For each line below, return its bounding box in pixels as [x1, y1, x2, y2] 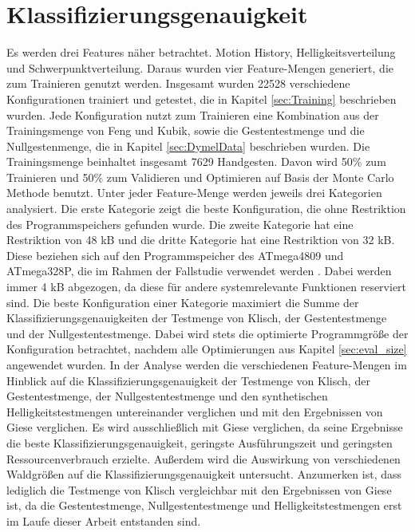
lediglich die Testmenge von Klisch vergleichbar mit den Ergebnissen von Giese [6, 481, 392, 498]
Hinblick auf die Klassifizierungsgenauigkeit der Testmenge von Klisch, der [6, 372, 370, 388]
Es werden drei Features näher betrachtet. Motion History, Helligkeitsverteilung [6, 44, 396, 61]
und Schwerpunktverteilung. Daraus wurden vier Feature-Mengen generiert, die [6, 59, 393, 76]
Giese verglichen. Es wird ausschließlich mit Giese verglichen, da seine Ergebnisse [6, 419, 403, 435]
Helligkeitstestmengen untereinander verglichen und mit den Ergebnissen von [6, 403, 383, 420]
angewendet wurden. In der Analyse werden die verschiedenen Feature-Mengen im [6, 357, 407, 372]
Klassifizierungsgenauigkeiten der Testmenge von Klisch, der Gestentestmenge [6, 309, 387, 326]
